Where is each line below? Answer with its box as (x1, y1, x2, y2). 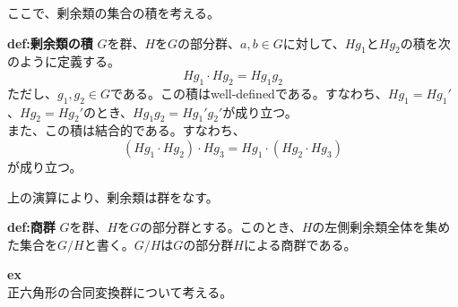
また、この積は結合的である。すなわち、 (7, 121, 246, 140)
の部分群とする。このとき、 (140, 217, 302, 236)
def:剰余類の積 (7, 33, 93, 52)
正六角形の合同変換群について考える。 (7, 282, 233, 301)
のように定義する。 (7, 52, 120, 71)
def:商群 (7, 217, 56, 236)
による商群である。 (243, 235, 357, 253)
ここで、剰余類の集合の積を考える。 (7, 4, 220, 21)
